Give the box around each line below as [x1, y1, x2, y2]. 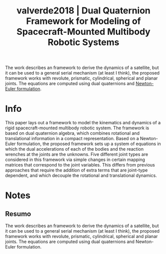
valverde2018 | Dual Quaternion [16, 5, 151, 16]
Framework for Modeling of [26, 15, 141, 27]
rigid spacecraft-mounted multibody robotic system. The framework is [5, 125, 150, 131]
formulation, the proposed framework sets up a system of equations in [16, 141, 162, 147]
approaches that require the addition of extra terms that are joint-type [5, 167, 148, 173]
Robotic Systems [48, 37, 119, 48]
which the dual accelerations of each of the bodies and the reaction [5, 146, 144, 152]
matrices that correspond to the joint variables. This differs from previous [5, 162, 155, 168]
